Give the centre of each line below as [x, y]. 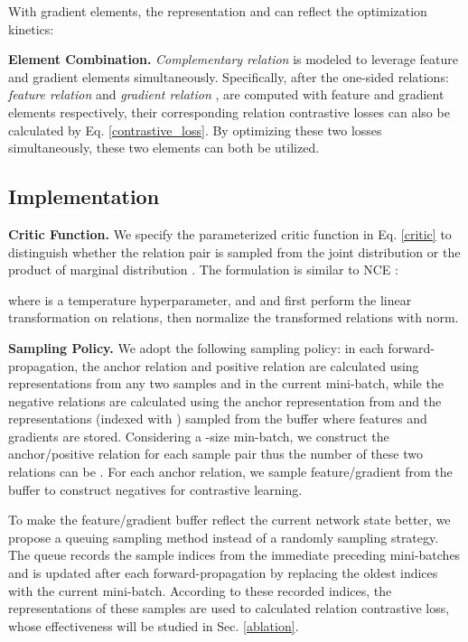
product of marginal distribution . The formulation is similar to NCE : [203, 270]
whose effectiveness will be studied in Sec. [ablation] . [154, 625]
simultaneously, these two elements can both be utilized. [164, 148]
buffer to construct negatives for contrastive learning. [155, 489]
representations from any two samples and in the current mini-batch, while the [226, 383]
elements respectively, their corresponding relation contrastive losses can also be [229, 112]
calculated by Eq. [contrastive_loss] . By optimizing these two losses [195, 130]
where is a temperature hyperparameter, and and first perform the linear [210, 299]
